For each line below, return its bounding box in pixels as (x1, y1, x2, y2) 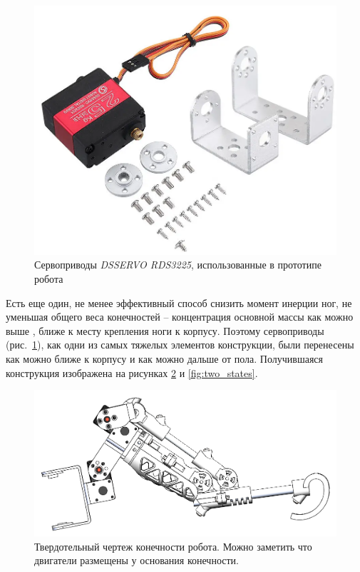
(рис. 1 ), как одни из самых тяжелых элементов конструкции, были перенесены (6, 337, 354, 352)
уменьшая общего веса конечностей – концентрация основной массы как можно (6, 309, 354, 324)
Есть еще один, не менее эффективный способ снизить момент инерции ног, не (6, 295, 352, 310)
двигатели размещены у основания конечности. (34, 553, 239, 568)
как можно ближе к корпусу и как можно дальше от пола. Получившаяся (6, 351, 324, 366)
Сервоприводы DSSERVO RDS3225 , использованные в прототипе (34, 257, 322, 272)
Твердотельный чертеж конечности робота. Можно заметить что (34, 538, 312, 553)
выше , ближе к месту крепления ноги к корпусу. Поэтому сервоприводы (6, 323, 324, 338)
